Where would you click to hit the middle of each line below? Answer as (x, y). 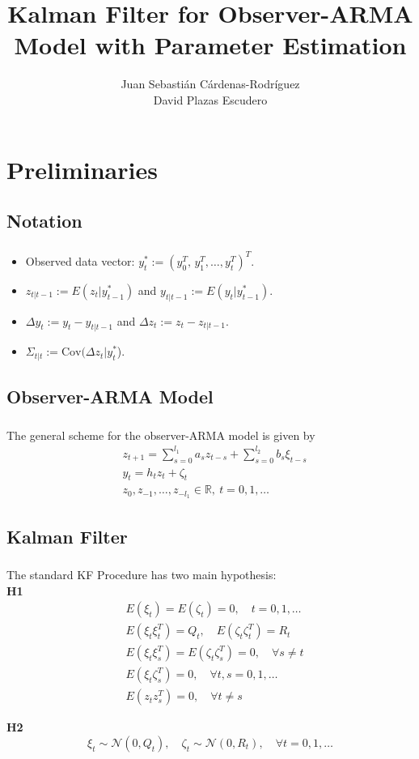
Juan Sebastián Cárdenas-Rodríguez (210, 84)
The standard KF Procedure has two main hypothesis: (142, 574)
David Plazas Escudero (210, 99)
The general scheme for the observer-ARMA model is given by (161, 435)
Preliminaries (82, 169)
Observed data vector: (80, 260)
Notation (44, 221)
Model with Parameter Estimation (210, 45)
